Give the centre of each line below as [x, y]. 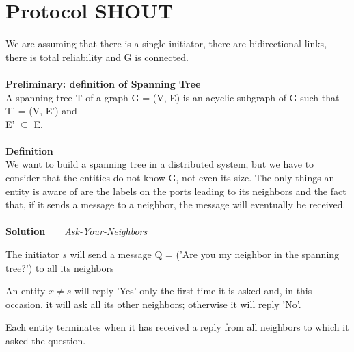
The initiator [32, 254]
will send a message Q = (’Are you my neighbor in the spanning [205, 254]
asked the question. [46, 340]
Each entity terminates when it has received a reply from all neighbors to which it [177, 327]
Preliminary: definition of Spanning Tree [103, 83]
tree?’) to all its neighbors [60, 267]
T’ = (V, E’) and [41, 111]
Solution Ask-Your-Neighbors [77, 231]
